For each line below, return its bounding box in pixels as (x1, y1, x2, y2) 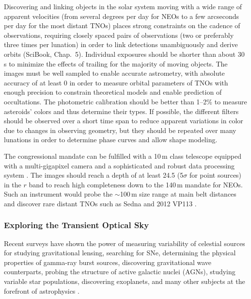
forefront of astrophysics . (4, 285, 79, 296)
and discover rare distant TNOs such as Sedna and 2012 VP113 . (4, 198, 197, 208)
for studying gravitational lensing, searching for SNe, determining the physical (4, 248, 236, 258)
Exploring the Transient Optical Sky (4, 219, 149, 231)
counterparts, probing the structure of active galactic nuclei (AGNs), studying (4, 266, 235, 277)
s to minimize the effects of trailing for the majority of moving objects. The (4, 58, 228, 68)
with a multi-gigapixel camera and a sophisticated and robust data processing (4, 160, 235, 170)
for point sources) (189, 170, 242, 180)
